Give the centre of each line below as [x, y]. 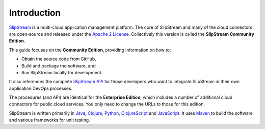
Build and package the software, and [58, 65]
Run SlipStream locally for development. [62, 72]
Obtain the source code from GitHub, [59, 59]
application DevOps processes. [41, 88]
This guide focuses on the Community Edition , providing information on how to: [90, 50]
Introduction [35, 13]
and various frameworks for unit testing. [50, 120]
